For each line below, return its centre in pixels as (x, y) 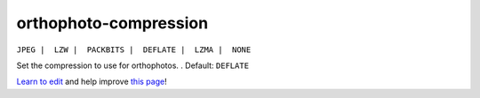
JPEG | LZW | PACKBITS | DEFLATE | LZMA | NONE (134, 49)
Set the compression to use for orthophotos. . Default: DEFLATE (132, 65)
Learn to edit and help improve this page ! (92, 82)
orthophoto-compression (112, 23)
